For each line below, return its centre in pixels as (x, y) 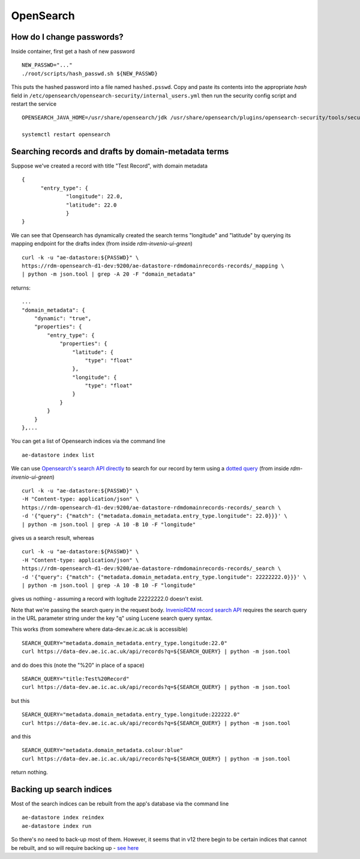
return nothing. (29, 772)
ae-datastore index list (58, 455)
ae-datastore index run (57, 826)
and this (21, 736)
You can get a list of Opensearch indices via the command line (88, 441)
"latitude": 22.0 (91, 205)
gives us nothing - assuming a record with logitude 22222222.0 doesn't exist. (107, 599)
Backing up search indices (61, 789)
